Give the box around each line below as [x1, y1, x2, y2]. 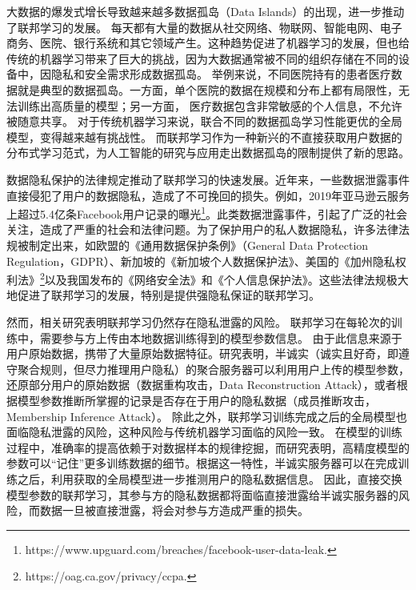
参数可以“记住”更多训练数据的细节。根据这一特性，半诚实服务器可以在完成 [6, 455, 398, 472]
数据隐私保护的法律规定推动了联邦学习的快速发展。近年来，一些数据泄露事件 [6, 171, 410, 187]
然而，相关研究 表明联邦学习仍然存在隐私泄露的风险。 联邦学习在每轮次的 [6, 314, 391, 330]
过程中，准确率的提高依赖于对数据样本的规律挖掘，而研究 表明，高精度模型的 [6, 439, 410, 456]
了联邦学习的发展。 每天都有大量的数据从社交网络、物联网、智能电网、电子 [6, 18, 402, 35]
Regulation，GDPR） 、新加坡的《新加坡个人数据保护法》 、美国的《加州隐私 [6, 252, 395, 269]
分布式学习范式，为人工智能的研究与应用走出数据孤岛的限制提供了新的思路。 [6, 144, 410, 161]
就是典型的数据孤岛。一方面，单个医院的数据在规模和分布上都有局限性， [17, 81, 398, 98]
